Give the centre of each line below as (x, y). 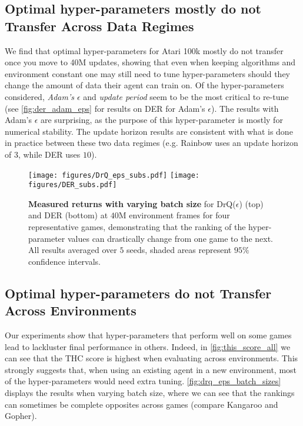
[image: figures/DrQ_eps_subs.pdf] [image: (114, 175)
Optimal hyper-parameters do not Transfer (138, 293)
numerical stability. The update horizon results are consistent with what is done (149, 131)
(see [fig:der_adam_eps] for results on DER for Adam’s (105, 108)
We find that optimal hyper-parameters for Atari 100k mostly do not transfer (144, 50)
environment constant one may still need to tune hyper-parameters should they (148, 73)
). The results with (245, 108)
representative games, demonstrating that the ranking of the (137, 227)
